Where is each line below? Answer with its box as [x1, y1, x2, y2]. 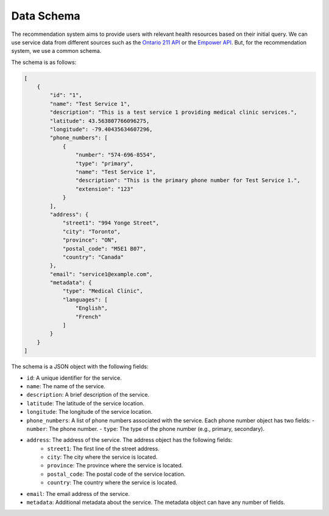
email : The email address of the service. [26, 490, 130, 497]
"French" [75, 313, 102, 320]
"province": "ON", [62, 237, 118, 243]
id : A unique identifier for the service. [26, 374, 122, 382]
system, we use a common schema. [11, 47, 102, 55]
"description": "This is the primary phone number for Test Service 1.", [75, 177, 301, 184]
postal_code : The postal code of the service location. [47, 470, 186, 478]
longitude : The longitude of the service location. [26, 408, 153, 416]
